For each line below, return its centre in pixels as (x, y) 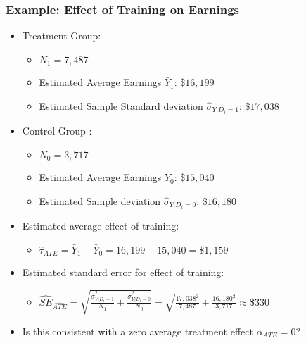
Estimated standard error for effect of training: (123, 272)
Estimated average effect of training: (101, 226)
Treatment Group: (62, 36)
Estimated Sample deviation (100, 200)
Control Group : (57, 131)
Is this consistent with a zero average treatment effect (138, 331)
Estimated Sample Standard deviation (121, 105)
